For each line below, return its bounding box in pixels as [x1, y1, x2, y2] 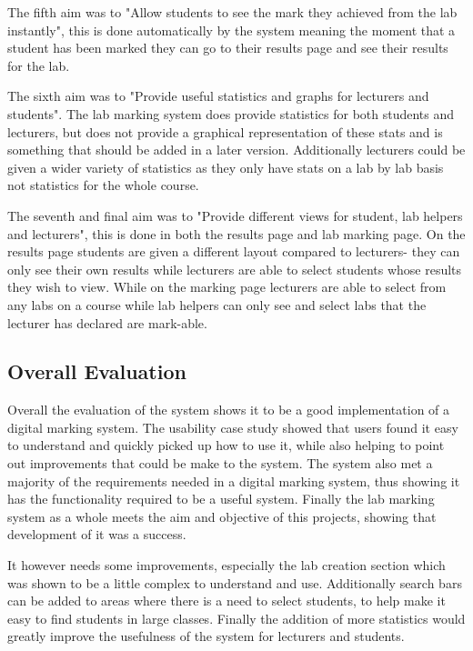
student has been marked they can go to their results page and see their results [7, 38, 448, 57]
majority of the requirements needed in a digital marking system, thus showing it [7, 471, 460, 490]
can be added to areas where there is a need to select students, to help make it [7, 591, 446, 610]
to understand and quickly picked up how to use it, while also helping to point [7, 436, 445, 455]
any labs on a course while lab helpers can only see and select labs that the [7, 295, 427, 314]
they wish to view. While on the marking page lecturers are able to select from [7, 277, 447, 296]
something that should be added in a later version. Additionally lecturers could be [7, 140, 466, 159]
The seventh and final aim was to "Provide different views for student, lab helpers [7, 205, 463, 225]
